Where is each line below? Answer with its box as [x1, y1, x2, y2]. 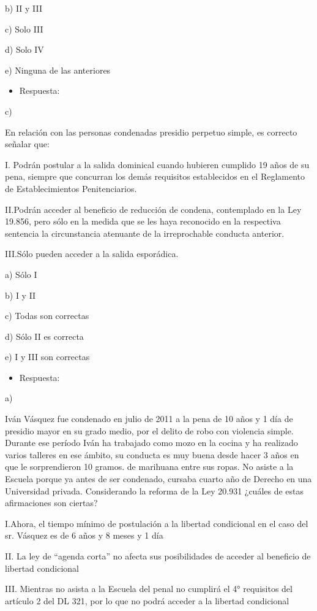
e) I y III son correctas [5, 350, 90, 363]
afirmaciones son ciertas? [5, 496, 98, 509]
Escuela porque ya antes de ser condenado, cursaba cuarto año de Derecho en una [5, 472, 312, 485]
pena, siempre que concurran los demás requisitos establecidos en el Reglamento [5, 170, 305, 183]
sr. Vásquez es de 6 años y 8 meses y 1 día [5, 529, 163, 542]
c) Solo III [5, 22, 43, 35]
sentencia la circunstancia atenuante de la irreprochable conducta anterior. [5, 226, 285, 239]
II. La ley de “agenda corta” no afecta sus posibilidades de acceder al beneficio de [5, 550, 311, 562]
